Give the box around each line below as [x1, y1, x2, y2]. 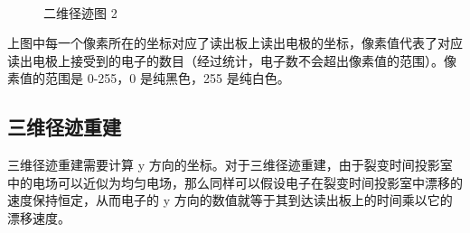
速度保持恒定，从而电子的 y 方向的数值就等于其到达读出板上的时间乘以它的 [7, 191, 453, 210]
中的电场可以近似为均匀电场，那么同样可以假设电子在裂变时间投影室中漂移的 [7, 172, 463, 191]
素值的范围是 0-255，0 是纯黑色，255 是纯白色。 [7, 69, 290, 88]
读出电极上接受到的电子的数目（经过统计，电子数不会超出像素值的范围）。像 [7, 51, 456, 70]
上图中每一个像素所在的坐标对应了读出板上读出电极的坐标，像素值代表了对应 [7, 33, 463, 52]
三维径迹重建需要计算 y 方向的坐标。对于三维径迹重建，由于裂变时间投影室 [7, 155, 453, 174]
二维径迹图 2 [43, 3, 117, 22]
